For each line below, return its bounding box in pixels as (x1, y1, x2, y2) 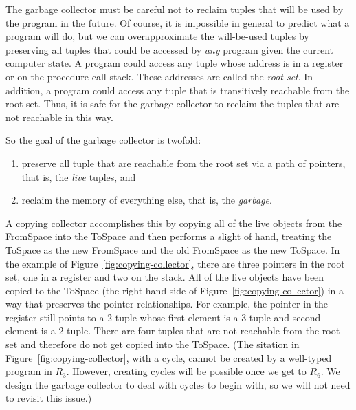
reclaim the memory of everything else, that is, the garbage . (21, 193, 272, 207)
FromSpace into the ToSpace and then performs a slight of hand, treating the (5, 229, 332, 244)
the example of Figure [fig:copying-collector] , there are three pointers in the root (5, 256, 345, 270)
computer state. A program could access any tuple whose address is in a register (5, 56, 344, 70)
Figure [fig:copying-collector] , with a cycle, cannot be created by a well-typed (5, 350, 332, 365)
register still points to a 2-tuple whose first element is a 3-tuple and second (5, 310, 321, 324)
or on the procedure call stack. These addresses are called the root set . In (5, 69, 313, 83)
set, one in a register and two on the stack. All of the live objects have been (5, 270, 324, 284)
